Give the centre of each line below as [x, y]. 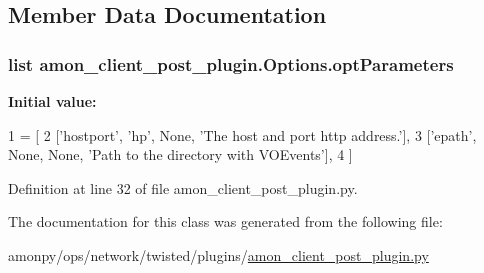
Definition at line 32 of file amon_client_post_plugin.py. [183, 187]
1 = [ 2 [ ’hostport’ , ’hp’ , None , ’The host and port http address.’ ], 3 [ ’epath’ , [242, 134]
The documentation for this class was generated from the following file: [225, 221]
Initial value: [52, 101]
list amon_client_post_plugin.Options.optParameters [231, 63]
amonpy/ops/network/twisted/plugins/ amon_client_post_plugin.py [218, 254]
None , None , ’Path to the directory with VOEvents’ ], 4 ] [180, 154]
